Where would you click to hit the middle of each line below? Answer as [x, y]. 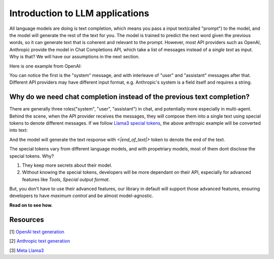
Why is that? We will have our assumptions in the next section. [75, 57]
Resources [27, 220]
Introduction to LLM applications [79, 13]
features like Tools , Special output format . [66, 179]
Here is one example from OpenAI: [45, 66]
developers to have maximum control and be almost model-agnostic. [81, 196]
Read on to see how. [31, 205]
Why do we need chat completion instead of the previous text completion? [129, 97]
